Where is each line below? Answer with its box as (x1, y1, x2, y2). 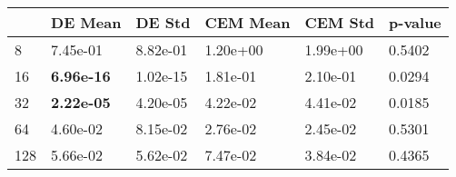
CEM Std (304, 12, 375, 33)
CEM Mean (204, 12, 291, 33)
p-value (389, 12, 441, 33)
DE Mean (51, 12, 122, 33)
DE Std (135, 12, 191, 33)
